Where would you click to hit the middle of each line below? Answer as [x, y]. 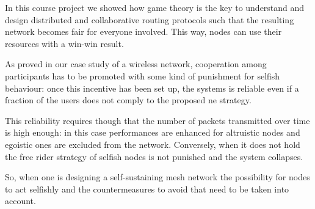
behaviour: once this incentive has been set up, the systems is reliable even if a [152, 88]
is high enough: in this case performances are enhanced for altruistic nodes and [153, 132]
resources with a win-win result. [64, 43]
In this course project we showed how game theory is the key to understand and [155, 7]
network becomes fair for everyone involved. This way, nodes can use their [143, 31]
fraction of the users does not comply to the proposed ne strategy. [128, 100]
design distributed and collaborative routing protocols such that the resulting [150, 19]
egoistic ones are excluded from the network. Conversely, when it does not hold [153, 144]
